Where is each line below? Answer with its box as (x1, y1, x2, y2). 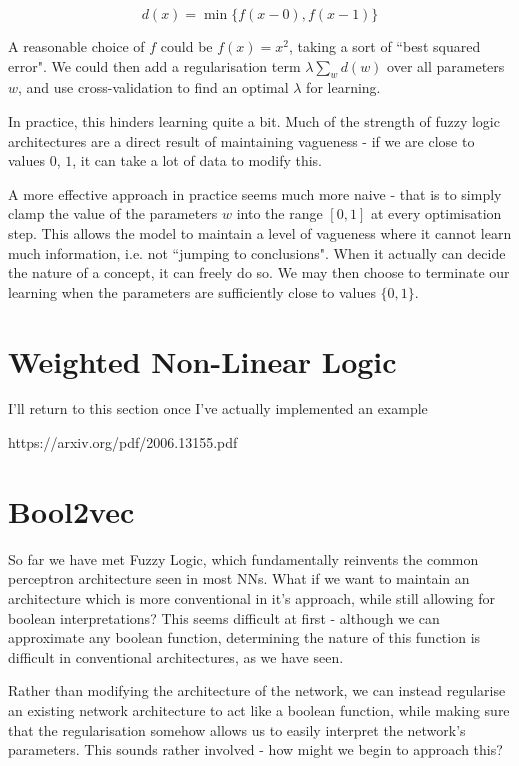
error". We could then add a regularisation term (8, 55, 301, 76)
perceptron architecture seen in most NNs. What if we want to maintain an (8, 568, 470, 589)
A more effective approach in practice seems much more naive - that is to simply (8, 183, 502, 204)
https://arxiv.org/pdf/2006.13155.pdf (8, 432, 238, 453)
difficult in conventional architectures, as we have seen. (8, 646, 344, 667)
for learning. (306, 77, 381, 98)
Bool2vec (8, 490, 135, 531)
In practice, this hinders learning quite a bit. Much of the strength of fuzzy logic (8, 110, 500, 131)
